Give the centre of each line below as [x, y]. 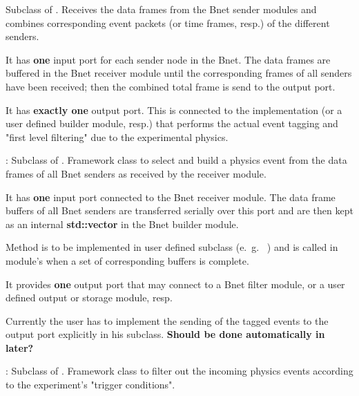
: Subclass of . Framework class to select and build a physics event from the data [176, 160]
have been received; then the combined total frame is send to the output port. [171, 86]
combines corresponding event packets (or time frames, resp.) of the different [168, 22]
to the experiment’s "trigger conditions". [90, 385]
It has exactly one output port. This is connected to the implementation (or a [174, 110]
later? [20, 347]
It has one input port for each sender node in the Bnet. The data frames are [168, 59]
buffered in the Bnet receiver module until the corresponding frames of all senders [179, 73]
